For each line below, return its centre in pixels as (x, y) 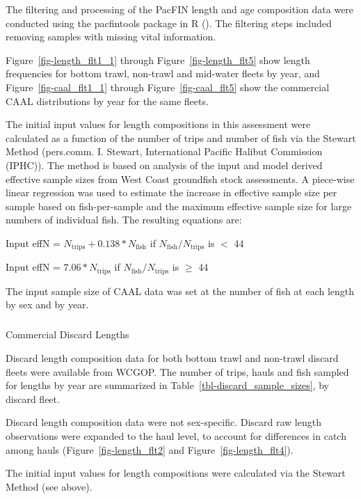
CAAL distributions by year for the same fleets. (107, 101)
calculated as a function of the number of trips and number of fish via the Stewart (181, 137)
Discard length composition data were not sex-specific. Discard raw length (163, 422)
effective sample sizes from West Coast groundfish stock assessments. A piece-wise (180, 179)
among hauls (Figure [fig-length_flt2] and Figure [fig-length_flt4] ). (150, 449)
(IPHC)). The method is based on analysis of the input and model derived (164, 165)
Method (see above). (49, 486)
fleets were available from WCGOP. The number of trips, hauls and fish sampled (177, 371)
